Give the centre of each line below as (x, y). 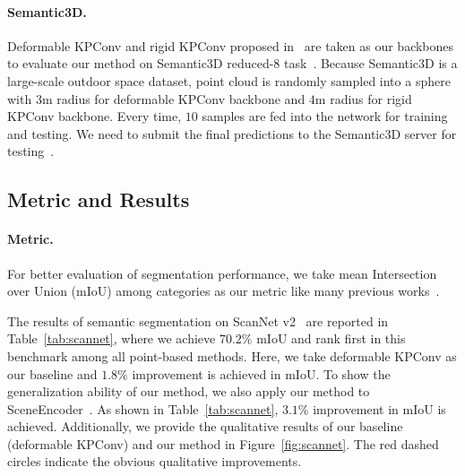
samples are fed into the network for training (325, 116)
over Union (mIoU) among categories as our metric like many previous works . (224, 291)
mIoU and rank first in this (331, 338)
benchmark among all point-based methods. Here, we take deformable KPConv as (232, 355)
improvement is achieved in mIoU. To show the (261, 373)
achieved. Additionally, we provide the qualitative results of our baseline (205, 426)
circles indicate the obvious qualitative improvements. (155, 461)
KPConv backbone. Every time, (95, 116)
